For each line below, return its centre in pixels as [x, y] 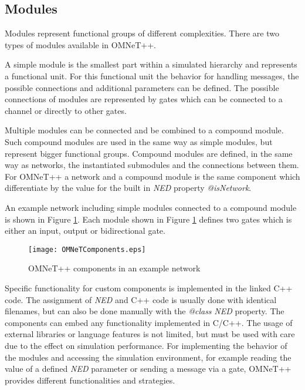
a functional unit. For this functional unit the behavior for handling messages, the [152, 75]
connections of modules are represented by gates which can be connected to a [144, 99]
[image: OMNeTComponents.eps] [87, 249]
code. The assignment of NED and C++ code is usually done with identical [141, 299]
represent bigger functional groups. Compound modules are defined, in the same [149, 153]
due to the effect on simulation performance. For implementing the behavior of [146, 345]
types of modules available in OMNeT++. [80, 44]
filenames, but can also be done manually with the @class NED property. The [145, 311]
